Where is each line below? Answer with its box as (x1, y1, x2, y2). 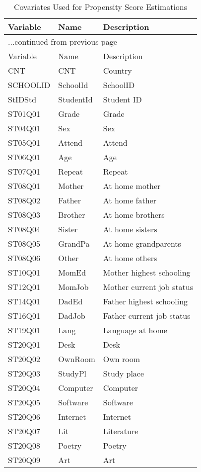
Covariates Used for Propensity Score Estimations (13, 1, 188, 12)
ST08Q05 (8, 238, 40, 249)
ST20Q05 (8, 396, 40, 408)
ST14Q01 (8, 295, 40, 307)
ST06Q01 (8, 151, 40, 163)
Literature (103, 425, 138, 437)
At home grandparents (103, 238, 181, 249)
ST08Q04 (8, 223, 40, 235)
